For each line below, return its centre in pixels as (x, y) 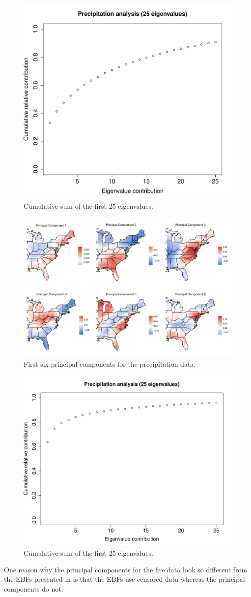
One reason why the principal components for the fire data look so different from (126, 569)
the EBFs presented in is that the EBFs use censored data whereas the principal (125, 579)
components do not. (34, 588)
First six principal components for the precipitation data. (110, 363)
